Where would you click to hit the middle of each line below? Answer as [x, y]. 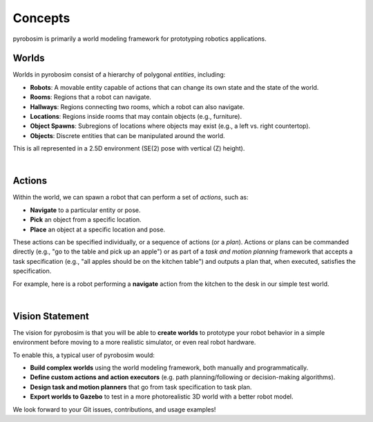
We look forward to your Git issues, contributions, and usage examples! [114, 409]
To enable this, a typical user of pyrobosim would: [84, 355]
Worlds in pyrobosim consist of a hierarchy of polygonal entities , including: [119, 75]
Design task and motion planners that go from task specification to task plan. [141, 387]
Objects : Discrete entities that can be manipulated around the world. [127, 135]
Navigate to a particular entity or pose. [85, 210]
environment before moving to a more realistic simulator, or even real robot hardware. [134, 343]
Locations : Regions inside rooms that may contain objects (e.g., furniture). [136, 117]
